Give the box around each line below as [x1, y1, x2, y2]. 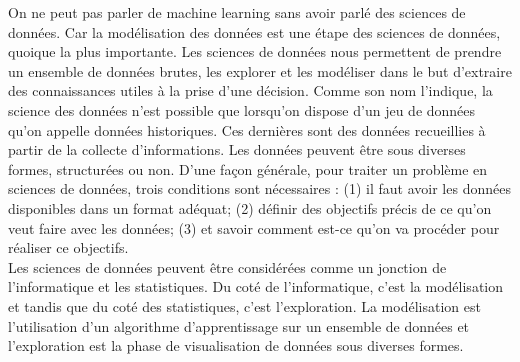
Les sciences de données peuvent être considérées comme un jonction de [8, 256, 447, 277]
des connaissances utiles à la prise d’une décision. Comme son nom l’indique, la [8, 80, 493, 101]
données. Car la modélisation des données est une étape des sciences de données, [8, 21, 501, 42]
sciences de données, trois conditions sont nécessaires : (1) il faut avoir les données [8, 178, 511, 199]
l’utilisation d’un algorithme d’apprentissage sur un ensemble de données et [8, 315, 470, 336]
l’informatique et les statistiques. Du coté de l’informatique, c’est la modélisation [8, 276, 504, 297]
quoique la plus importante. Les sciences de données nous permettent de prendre [8, 41, 502, 62]
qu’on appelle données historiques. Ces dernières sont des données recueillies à [8, 119, 486, 140]
